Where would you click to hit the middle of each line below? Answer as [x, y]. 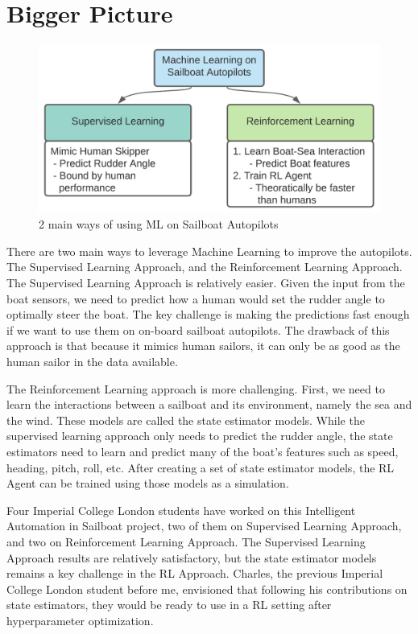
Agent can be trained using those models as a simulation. [148, 483]
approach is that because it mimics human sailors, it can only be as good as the [203, 346]
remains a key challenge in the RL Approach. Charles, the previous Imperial [195, 573]
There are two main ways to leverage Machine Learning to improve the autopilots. [209, 251]
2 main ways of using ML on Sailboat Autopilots [159, 224]
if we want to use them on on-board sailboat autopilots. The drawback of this [198, 329]
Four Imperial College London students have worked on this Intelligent [181, 510]
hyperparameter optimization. [80, 620]
